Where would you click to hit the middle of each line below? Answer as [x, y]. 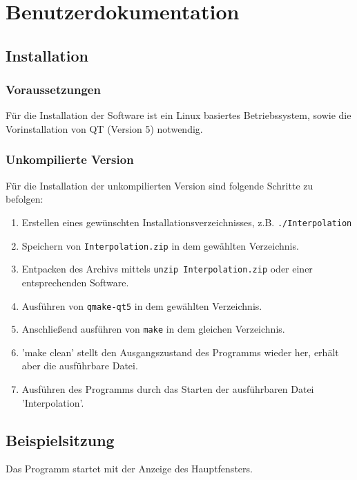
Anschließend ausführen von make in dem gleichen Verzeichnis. [153, 329]
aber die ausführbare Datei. [80, 366]
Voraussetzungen [53, 90]
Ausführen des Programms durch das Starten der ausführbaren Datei [168, 389]
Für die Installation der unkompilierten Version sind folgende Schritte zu [160, 185]
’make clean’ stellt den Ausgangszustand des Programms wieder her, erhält [180, 352]
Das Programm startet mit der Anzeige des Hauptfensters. [129, 469]
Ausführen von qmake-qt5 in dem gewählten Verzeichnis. [142, 305]
